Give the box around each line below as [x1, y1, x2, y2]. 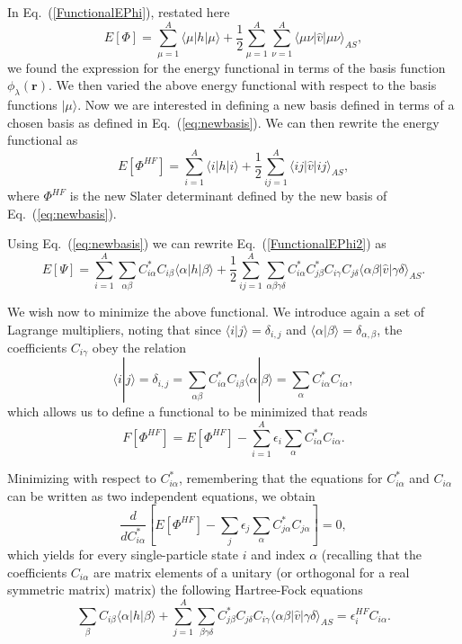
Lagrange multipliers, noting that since [7, 319, 222, 338]
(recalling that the [321, 544, 422, 563]
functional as [7, 130, 78, 149]
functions [7, 95, 58, 114]
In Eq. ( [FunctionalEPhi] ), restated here [7, 3, 230, 21]
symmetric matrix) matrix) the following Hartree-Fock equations [7, 580, 363, 599]
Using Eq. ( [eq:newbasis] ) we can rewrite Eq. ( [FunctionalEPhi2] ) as [7, 234, 386, 253]
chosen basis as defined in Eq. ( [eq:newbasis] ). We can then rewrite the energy [7, 112, 440, 131]
